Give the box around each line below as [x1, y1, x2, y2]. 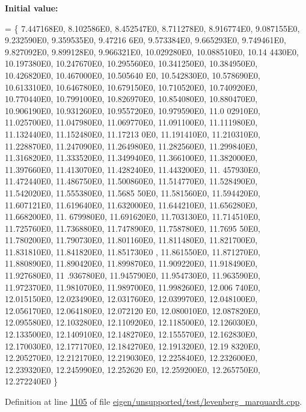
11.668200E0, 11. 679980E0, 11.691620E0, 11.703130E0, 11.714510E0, [5, 210, 260, 223]
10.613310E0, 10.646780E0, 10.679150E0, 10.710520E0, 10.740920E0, [5, 80, 258, 93]
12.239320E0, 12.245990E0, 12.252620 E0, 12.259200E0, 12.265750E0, [5, 363, 260, 375]
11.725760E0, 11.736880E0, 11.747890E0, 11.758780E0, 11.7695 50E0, [5, 222, 260, 234]
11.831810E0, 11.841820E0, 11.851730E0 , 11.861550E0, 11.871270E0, [5, 245, 260, 258]
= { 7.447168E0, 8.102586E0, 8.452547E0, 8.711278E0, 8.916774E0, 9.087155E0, [5, 22, 300, 34]
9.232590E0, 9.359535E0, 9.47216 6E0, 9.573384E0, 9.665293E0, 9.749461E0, [5, 34, 286, 46]
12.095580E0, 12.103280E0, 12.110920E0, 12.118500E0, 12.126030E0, [5, 316, 258, 329]
